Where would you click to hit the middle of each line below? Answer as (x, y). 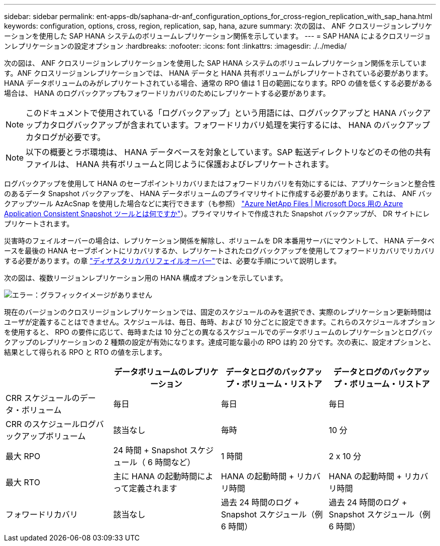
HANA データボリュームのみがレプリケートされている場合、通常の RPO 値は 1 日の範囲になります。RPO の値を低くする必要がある (218, 83)
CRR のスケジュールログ (51, 424)
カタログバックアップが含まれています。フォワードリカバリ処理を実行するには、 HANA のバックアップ (236, 125)
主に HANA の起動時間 (155, 476)
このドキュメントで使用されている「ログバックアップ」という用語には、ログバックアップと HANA (211, 113)
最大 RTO (23, 482)
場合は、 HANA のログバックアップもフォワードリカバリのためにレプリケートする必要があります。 (167, 93)
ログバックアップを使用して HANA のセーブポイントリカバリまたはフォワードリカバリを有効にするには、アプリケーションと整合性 (220, 183)
